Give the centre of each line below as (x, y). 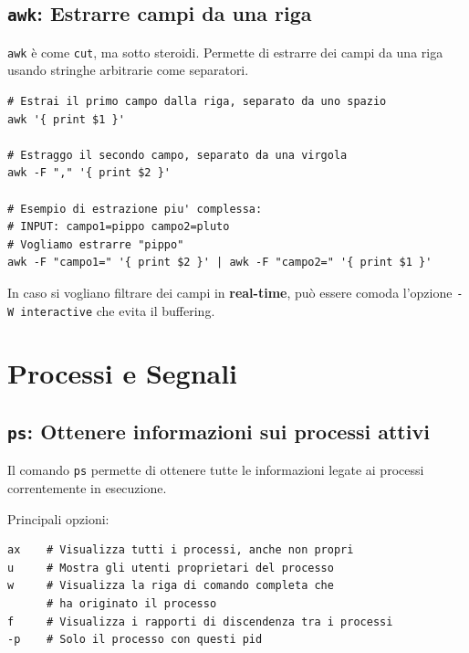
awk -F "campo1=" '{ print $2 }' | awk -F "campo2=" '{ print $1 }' (220, 263)
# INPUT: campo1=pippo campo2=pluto (119, 227)
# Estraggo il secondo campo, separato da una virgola (177, 155)
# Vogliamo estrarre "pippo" (96, 244)
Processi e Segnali (123, 373)
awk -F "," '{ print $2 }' (89, 173)
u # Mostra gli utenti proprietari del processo (171, 568)
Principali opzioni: (58, 518)
